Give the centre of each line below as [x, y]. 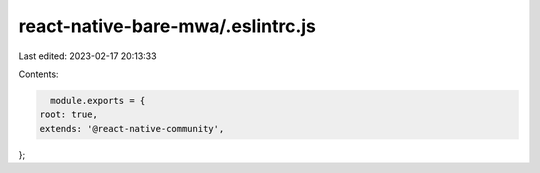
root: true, [69, 114]
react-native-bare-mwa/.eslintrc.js [167, 26]
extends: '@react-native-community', [132, 128]
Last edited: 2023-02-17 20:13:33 [87, 56]
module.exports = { [98, 100]
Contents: [38, 74]
